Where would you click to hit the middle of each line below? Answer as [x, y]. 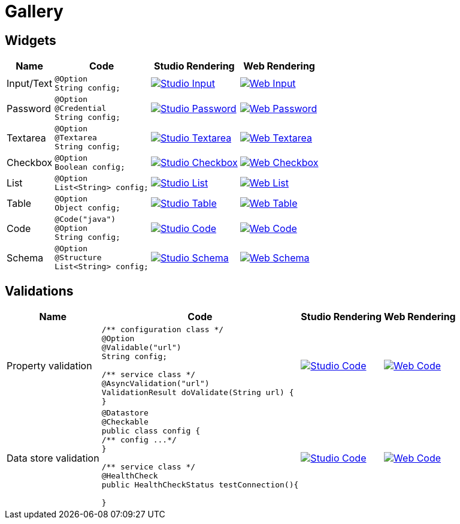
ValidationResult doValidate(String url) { [198, 393]
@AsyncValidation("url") [155, 384]
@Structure [78, 258]
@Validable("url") [141, 348]
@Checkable [125, 422]
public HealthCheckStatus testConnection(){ [200, 485]
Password [29, 108]
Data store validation [53, 458]
